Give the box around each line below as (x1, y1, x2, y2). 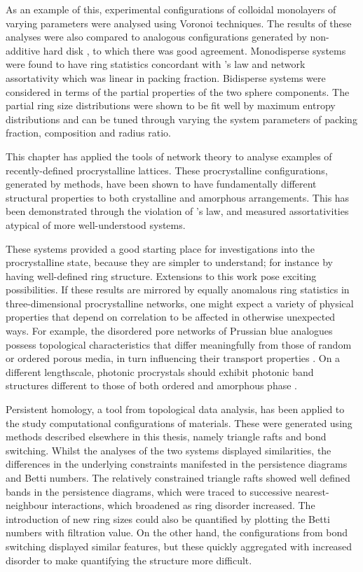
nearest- (295, 484, 329, 498)
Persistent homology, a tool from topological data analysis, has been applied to (6, 402, 345, 417)
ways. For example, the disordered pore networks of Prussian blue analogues (6, 323, 333, 338)
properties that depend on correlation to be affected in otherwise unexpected (6, 309, 336, 324)
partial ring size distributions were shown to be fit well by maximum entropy (6, 98, 336, 113)
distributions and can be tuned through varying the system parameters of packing (6, 111, 357, 126)
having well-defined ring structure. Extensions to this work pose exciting (6, 268, 317, 283)
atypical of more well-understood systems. (6, 217, 186, 232)
